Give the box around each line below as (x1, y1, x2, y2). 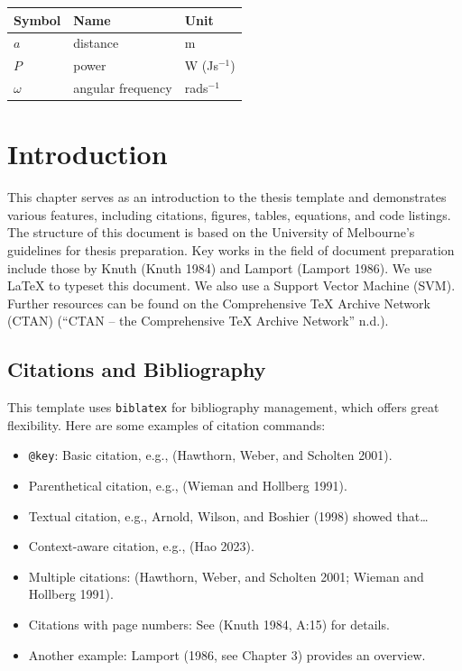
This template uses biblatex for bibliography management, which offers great (7, 398, 439, 417)
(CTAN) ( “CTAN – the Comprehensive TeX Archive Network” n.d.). (7, 311, 389, 330)
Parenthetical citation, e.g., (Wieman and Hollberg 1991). (28, 476, 347, 495)
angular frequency (73, 78, 172, 97)
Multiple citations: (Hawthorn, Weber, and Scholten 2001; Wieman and (28, 566, 424, 585)
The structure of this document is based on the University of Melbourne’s (7, 223, 415, 242)
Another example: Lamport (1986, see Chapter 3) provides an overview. (28, 645, 426, 664)
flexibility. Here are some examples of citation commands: (7, 415, 326, 434)
